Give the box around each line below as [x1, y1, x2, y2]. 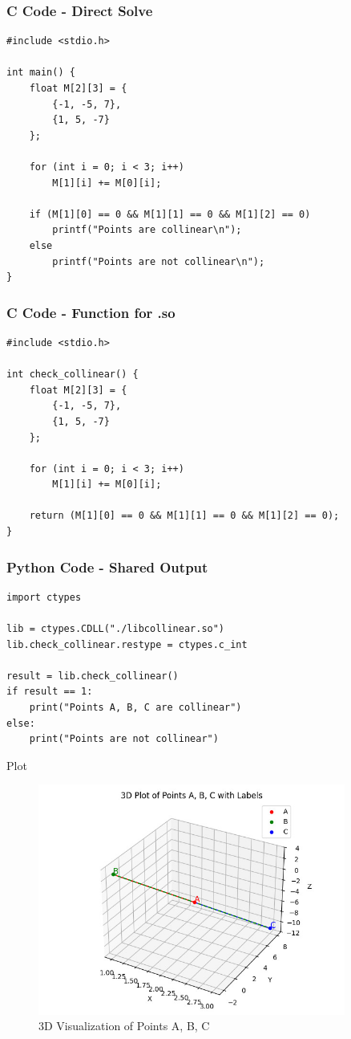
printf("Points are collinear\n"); [52, 224, 242, 236]
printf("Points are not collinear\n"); [52, 255, 265, 267]
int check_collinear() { [6, 369, 139, 381]
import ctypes [6, 591, 82, 603]
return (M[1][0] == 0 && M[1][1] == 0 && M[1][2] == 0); [29, 510, 340, 522]
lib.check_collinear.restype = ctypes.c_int [6, 638, 248, 650]
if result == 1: [6, 686, 93, 698]
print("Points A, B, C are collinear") [29, 702, 242, 714]
